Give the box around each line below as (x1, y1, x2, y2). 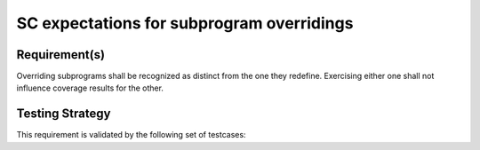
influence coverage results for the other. (16, 83, 164, 93)
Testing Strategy (16, 107, 111, 122)
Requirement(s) (16, 47, 106, 62)
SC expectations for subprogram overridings (16, 13, 354, 33)
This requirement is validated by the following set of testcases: (16, 130, 246, 140)
